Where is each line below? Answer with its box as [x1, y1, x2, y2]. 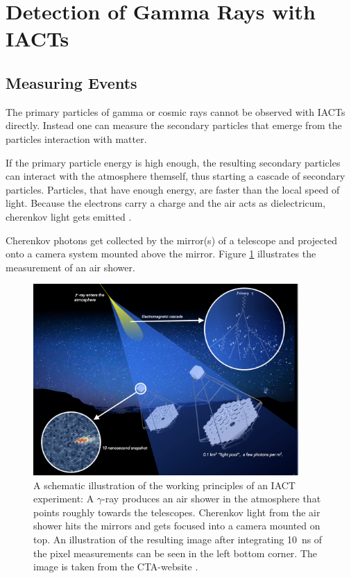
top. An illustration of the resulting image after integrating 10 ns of [33, 532, 323, 547]
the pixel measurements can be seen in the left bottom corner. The [33, 545, 318, 560]
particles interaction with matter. [6, 131, 147, 146]
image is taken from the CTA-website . [33, 559, 198, 574]
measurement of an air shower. [6, 260, 135, 274]
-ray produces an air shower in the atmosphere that [102, 491, 321, 506]
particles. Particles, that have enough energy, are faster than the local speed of [6, 182, 340, 196]
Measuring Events [6, 71, 137, 93]
